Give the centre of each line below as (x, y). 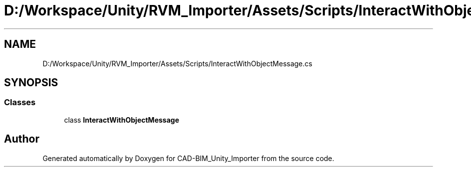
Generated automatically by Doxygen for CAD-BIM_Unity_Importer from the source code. (188, 158)
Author (22, 139)
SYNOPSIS (31, 83)
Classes (20, 102)
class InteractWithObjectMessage (121, 120)
